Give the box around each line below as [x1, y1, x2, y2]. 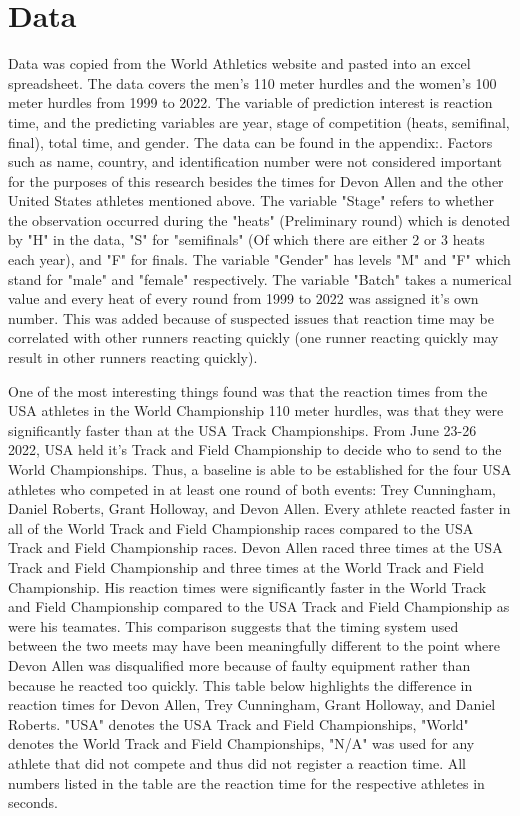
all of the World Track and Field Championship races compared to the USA [8, 517, 474, 538]
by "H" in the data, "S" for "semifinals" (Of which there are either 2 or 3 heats [8, 229, 485, 250]
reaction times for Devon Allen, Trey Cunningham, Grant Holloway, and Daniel [8, 694, 496, 715]
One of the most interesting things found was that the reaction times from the [8, 380, 488, 401]
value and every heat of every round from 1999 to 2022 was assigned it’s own [8, 288, 479, 309]
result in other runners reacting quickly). [8, 347, 258, 368]
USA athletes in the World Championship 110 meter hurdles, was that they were [8, 400, 504, 421]
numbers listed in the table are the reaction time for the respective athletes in [8, 772, 485, 793]
